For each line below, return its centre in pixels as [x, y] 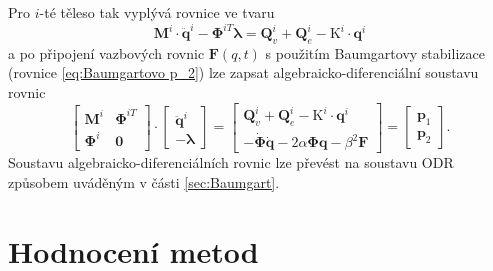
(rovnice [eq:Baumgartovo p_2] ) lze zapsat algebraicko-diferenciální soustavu [243, 72]
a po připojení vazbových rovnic [106, 52]
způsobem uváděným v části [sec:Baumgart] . [144, 181]
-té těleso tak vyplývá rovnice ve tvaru [157, 12]
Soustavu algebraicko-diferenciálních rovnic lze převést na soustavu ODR [231, 162]
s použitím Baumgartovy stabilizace [375, 52]
